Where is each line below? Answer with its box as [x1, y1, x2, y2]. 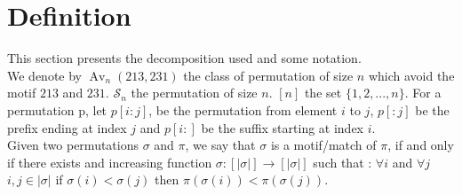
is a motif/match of [270, 136, 377, 154]
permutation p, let [7, 100, 108, 119]
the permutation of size [131, 83, 258, 102]
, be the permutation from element [148, 100, 338, 119]
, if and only [387, 136, 454, 154]
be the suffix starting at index [201, 118, 364, 136]
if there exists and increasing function [7, 152, 212, 171]
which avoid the [368, 66, 455, 84]
